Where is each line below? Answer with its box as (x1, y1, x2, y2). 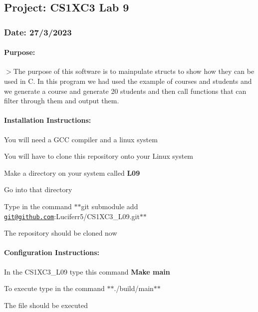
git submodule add (81, 201, 138, 211)
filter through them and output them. (4, 95, 119, 106)
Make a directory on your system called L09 (4, 167, 140, 178)
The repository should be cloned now (4, 228, 117, 238)
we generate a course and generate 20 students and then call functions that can (4, 85, 247, 96)
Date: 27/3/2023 (4, 25, 72, 38)
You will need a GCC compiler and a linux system (4, 134, 158, 144)
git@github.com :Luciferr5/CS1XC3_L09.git (4, 211, 140, 221)
